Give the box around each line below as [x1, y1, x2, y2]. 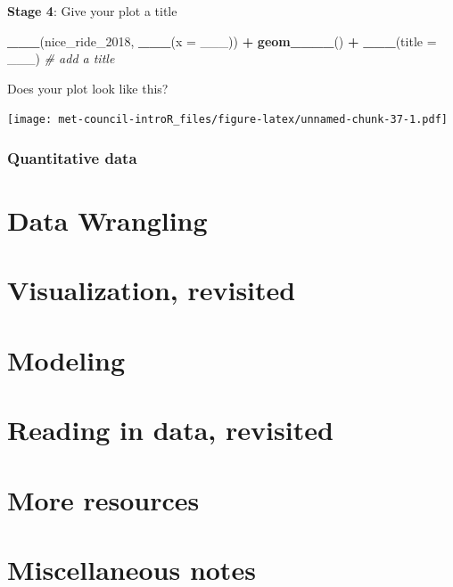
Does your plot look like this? [7, 78, 169, 97]
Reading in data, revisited [7, 412, 334, 448]
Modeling [7, 341, 126, 378]
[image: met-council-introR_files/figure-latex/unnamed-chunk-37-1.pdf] [7, 113, 448, 126]
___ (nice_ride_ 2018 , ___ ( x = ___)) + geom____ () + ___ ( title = [7, 31, 437, 50]
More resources [7, 481, 200, 518]
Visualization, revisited [7, 272, 296, 308]
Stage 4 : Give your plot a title [7, 2, 177, 20]
